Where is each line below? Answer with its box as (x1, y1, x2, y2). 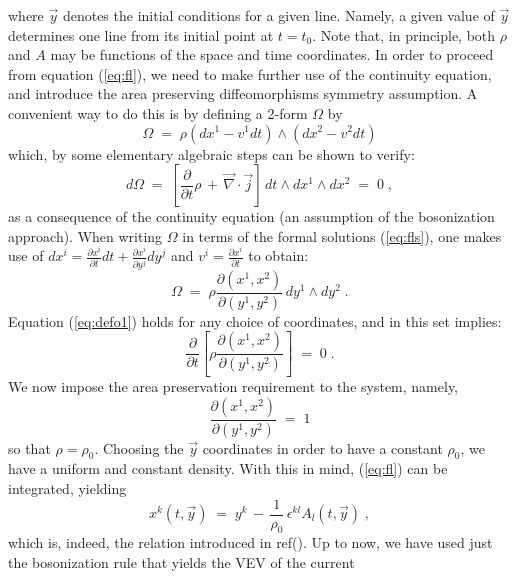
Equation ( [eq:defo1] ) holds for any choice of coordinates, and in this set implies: (8, 310, 502, 331)
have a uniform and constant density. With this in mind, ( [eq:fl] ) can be (8, 458, 448, 479)
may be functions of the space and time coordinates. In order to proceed (50, 44, 494, 65)
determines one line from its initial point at (8, 24, 274, 45)
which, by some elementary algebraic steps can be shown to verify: (8, 143, 415, 164)
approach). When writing (8, 225, 163, 246)
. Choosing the (94, 437, 184, 458)
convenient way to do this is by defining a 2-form (8, 102, 308, 123)
